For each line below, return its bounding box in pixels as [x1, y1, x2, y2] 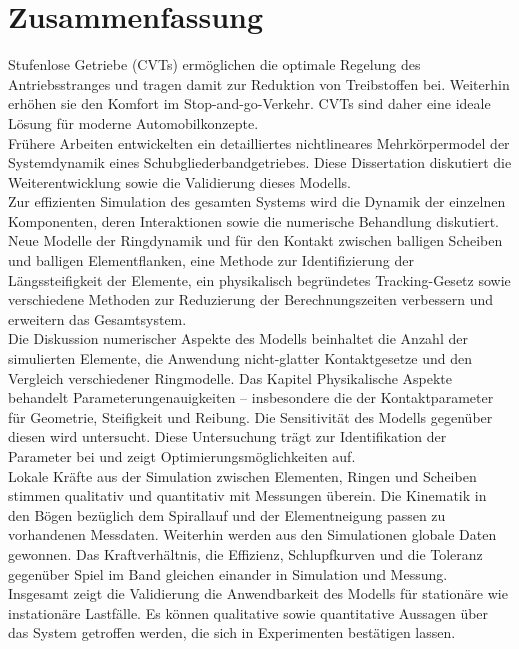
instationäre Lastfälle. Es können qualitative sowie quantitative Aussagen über [8, 602, 489, 623]
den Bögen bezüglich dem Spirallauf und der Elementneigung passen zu [8, 504, 446, 525]
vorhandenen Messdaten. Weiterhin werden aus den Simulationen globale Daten [8, 524, 497, 545]
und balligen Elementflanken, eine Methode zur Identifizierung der [8, 250, 414, 271]
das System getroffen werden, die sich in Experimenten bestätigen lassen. [8, 622, 456, 643]
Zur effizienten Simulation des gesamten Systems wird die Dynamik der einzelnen [8, 191, 506, 212]
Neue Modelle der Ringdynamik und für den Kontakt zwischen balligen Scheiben [8, 230, 503, 251]
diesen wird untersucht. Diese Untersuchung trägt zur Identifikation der [8, 426, 447, 447]
